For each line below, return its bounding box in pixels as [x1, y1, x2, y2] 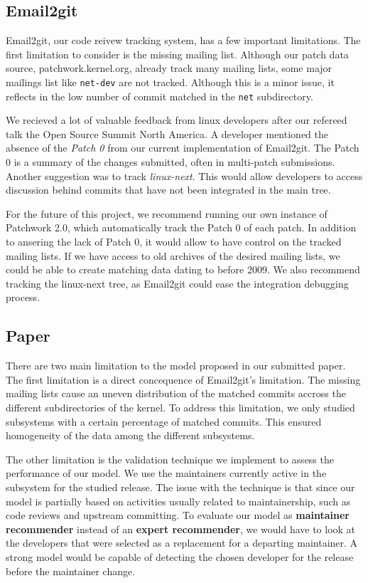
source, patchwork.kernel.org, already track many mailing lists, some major [6, 61, 332, 75]
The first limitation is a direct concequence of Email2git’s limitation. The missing [6, 372, 361, 387]
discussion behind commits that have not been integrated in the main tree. [6, 182, 331, 197]
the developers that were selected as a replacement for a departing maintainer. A [6, 535, 358, 550]
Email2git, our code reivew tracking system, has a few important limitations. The [6, 33, 361, 48]
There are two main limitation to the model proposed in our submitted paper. [6, 358, 346, 373]
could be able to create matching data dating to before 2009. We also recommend [6, 262, 360, 277]
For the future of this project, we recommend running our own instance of [6, 206, 328, 221]
